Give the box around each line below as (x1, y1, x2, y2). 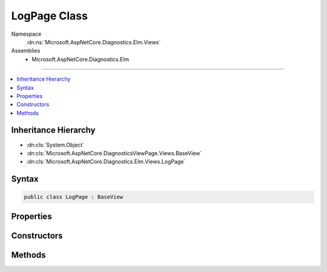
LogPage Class (11, 9, 88, 22)
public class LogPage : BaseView (24, 194, 124, 201)
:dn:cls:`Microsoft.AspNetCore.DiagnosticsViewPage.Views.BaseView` (26, 149, 202, 157)
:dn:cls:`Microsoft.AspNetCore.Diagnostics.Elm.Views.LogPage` (26, 158, 186, 165)
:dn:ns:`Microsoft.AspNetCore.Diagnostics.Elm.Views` (26, 38, 161, 45)
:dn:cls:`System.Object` (26, 141, 85, 148)
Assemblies (11, 47, 41, 55)
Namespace (11, 30, 42, 38)
